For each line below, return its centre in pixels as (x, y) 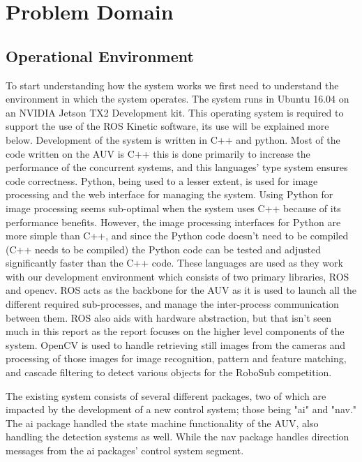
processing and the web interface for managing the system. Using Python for (169, 194)
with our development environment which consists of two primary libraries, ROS (178, 276)
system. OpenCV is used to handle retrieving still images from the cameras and (176, 344)
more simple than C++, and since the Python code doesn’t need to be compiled (177, 236)
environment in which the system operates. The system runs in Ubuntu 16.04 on (178, 99)
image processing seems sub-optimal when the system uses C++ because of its (173, 208)
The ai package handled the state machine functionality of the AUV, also (162, 423)
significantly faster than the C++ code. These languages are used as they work (174, 263)
